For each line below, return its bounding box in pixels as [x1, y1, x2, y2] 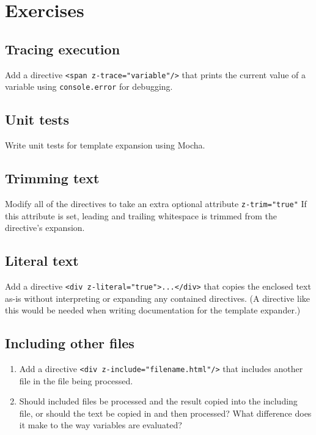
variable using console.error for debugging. [5, 80, 173, 93]
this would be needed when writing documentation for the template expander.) [5, 304, 301, 316]
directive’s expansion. [5, 221, 85, 234]
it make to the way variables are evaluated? [19, 419, 182, 431]
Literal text [5, 251, 79, 270]
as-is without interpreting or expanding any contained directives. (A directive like [5, 291, 310, 304]
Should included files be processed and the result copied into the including [19, 395, 298, 408]
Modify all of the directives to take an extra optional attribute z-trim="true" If [5, 197, 307, 210]
